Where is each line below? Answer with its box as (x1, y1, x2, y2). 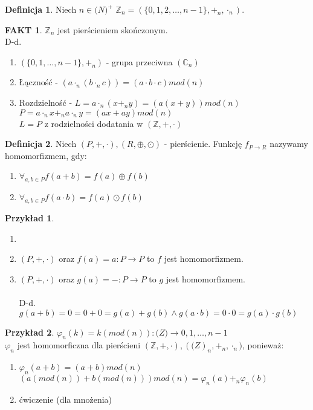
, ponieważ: (242, 339, 284, 351)
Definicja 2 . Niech (5, 137, 77, 150)
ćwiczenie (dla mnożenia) (19, 392, 112, 405)
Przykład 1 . (5, 211, 54, 224)
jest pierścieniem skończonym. (57, 23, 168, 36)
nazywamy (269, 137, 308, 150)
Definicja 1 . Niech (5, 3, 77, 15)
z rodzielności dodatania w (44, 117, 143, 129)
